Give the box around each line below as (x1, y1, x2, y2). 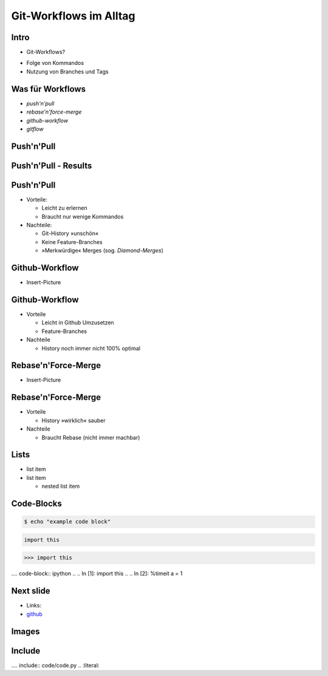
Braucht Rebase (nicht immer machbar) (41, 434, 140, 441)
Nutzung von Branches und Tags (26, 67, 109, 75)
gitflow (26, 125, 44, 132)
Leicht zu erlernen (41, 204, 87, 212)
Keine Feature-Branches (41, 238, 103, 245)
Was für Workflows (11, 84, 86, 94)
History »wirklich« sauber (41, 417, 106, 424)
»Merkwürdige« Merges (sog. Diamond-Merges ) (41, 247, 164, 254)
